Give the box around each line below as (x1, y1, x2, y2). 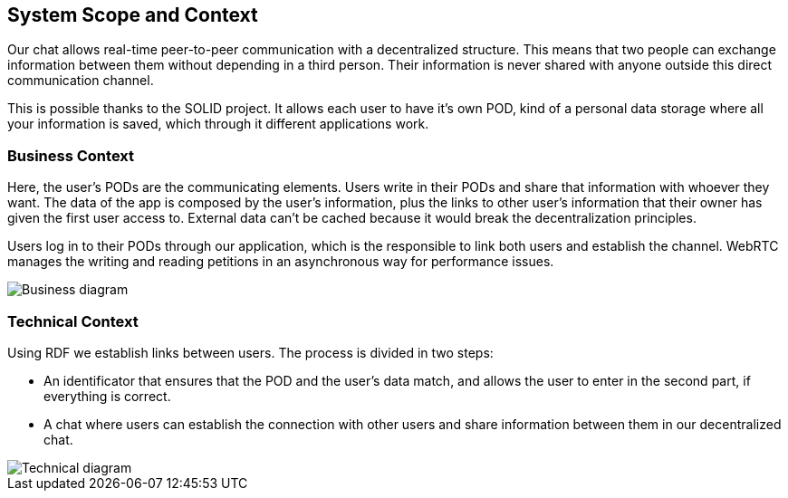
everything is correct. (43, 388, 171, 404)
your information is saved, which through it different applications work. (7, 116, 429, 132)
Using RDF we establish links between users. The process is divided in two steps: (7, 344, 494, 360)
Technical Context (7, 311, 139, 330)
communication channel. (7, 72, 154, 89)
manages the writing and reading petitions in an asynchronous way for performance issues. (7, 254, 554, 270)
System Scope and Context (7, 4, 258, 26)
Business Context (7, 146, 135, 165)
